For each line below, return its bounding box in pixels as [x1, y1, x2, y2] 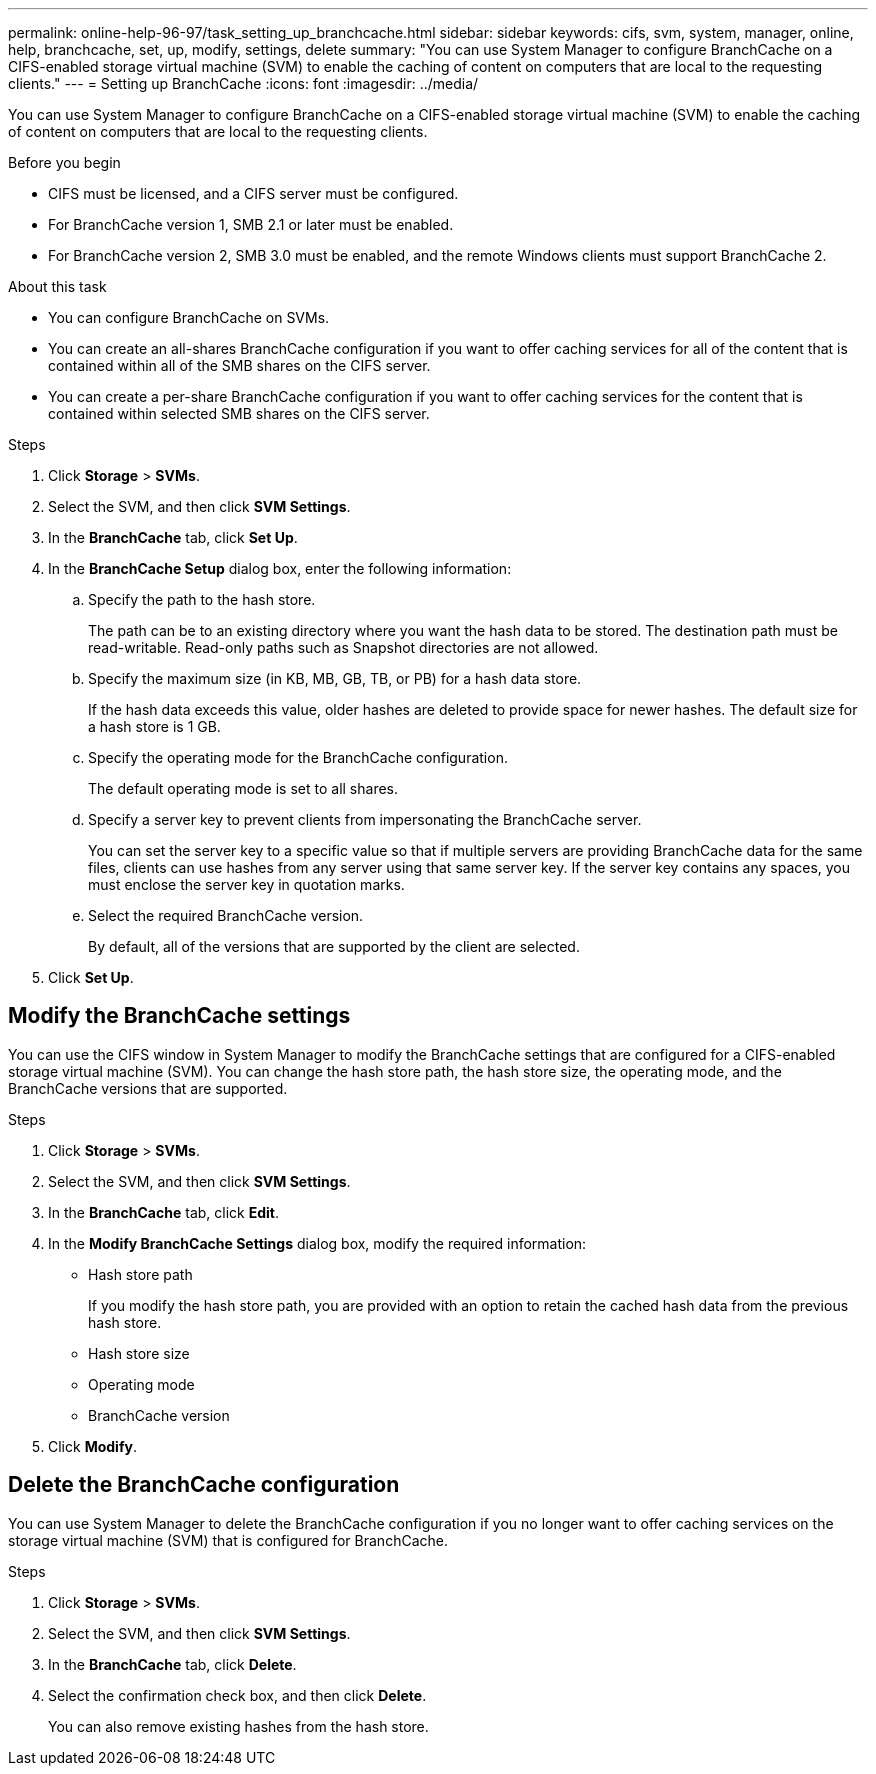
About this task [8, 278, 107, 295]
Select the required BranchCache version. [88, 907, 364, 924]
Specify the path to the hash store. [88, 591, 316, 608]
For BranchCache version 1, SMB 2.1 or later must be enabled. [48, 216, 454, 233]
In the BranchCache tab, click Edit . [48, 1203, 279, 1221]
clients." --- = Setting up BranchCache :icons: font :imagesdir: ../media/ [8, 75, 479, 92]
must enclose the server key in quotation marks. [88, 876, 405, 893]
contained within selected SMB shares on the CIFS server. [48, 405, 430, 422]
